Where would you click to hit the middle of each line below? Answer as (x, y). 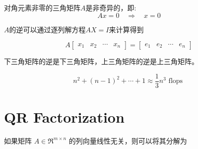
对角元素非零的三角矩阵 (42, 7)
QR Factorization (64, 117)
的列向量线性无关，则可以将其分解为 (128, 140)
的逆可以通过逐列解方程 (47, 29)
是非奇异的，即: (111, 7)
